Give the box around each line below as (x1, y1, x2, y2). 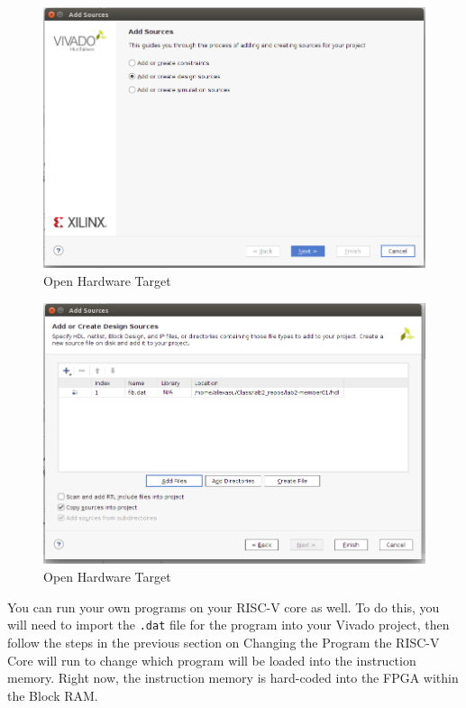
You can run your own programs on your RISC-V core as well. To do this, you (7, 597, 440, 616)
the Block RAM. (7, 685, 98, 704)
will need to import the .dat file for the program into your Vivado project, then (7, 615, 450, 634)
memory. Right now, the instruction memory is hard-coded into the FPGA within (7, 668, 459, 687)
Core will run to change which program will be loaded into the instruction (7, 650, 416, 669)
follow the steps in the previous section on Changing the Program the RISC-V (7, 632, 440, 651)
